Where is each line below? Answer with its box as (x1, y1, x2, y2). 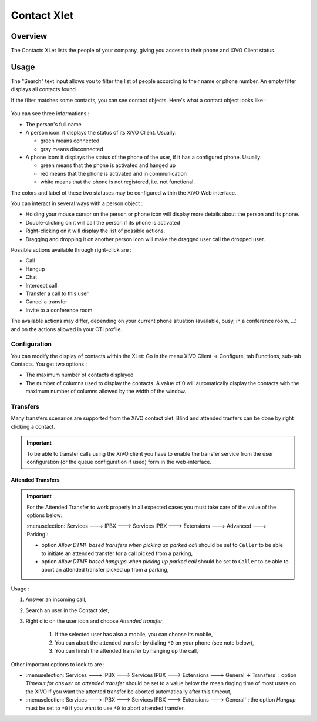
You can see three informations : (11, 110, 90, 117)
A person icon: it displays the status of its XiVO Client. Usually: (25, 129, 177, 136)
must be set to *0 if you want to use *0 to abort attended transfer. (25, 705, 185, 712)
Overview (11, 31, 48, 41)
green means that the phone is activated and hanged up (40, 162, 176, 169)
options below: (26, 512, 63, 519)
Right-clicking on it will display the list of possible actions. (25, 227, 166, 235)
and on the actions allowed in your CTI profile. (11, 325, 123, 332)
